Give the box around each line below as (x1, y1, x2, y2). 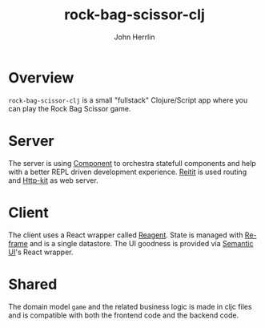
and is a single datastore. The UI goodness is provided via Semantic (29, 238, 254, 248)
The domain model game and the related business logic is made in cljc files (8, 302, 252, 311)
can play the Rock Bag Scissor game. (8, 103, 131, 113)
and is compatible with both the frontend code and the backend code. (8, 310, 239, 320)
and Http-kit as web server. (8, 175, 98, 185)
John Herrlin (114, 32, 155, 42)
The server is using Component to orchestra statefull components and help (8, 158, 256, 168)
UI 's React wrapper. (8, 247, 74, 257)
